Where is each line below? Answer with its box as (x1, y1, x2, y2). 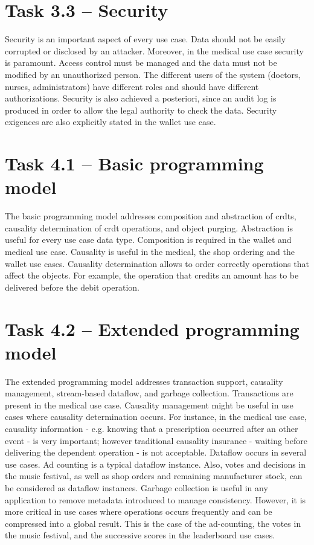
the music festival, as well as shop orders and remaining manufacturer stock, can (5, 469, 303, 482)
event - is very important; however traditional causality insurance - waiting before (5, 434, 307, 447)
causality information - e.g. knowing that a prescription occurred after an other (5, 422, 298, 435)
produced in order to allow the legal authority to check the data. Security (5, 103, 277, 116)
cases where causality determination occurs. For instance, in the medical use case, (5, 410, 307, 423)
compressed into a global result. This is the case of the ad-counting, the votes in (5, 517, 301, 529)
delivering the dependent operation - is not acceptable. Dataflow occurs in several (5, 446, 307, 459)
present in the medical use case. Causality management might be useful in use (5, 398, 293, 411)
